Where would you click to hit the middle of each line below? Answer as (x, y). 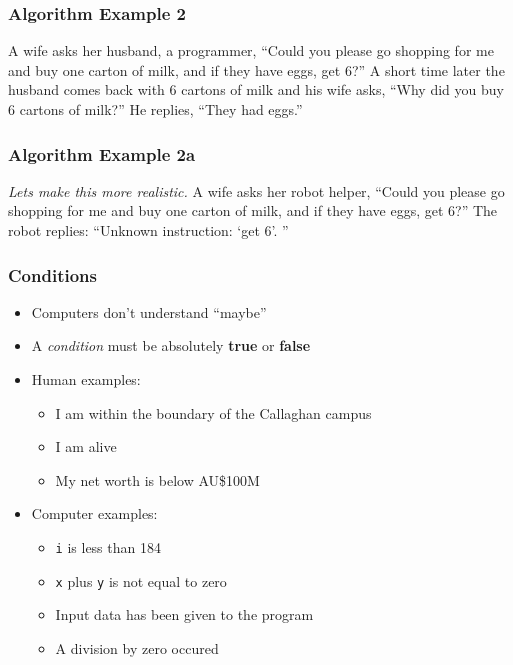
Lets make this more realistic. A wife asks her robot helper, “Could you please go (256, 190)
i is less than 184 (108, 546)
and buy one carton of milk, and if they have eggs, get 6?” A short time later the (256, 69)
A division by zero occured (137, 647)
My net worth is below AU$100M (157, 479)
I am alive (86, 446)
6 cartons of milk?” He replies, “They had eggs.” (155, 109)
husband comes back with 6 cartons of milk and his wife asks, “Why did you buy (256, 89)
